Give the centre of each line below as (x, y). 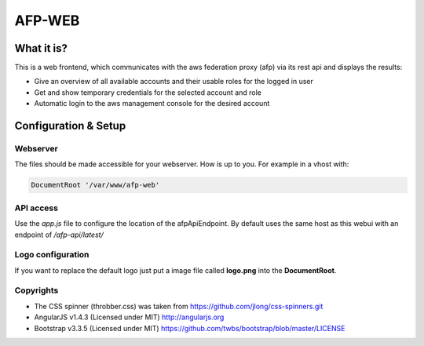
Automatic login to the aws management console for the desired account (152, 104)
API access (37, 208)
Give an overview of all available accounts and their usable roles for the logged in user (174, 82)
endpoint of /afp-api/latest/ (59, 235)
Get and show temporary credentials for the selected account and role (148, 92)
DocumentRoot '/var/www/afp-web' (95, 185)
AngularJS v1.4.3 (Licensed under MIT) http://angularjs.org (129, 317)
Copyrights (37, 290)
